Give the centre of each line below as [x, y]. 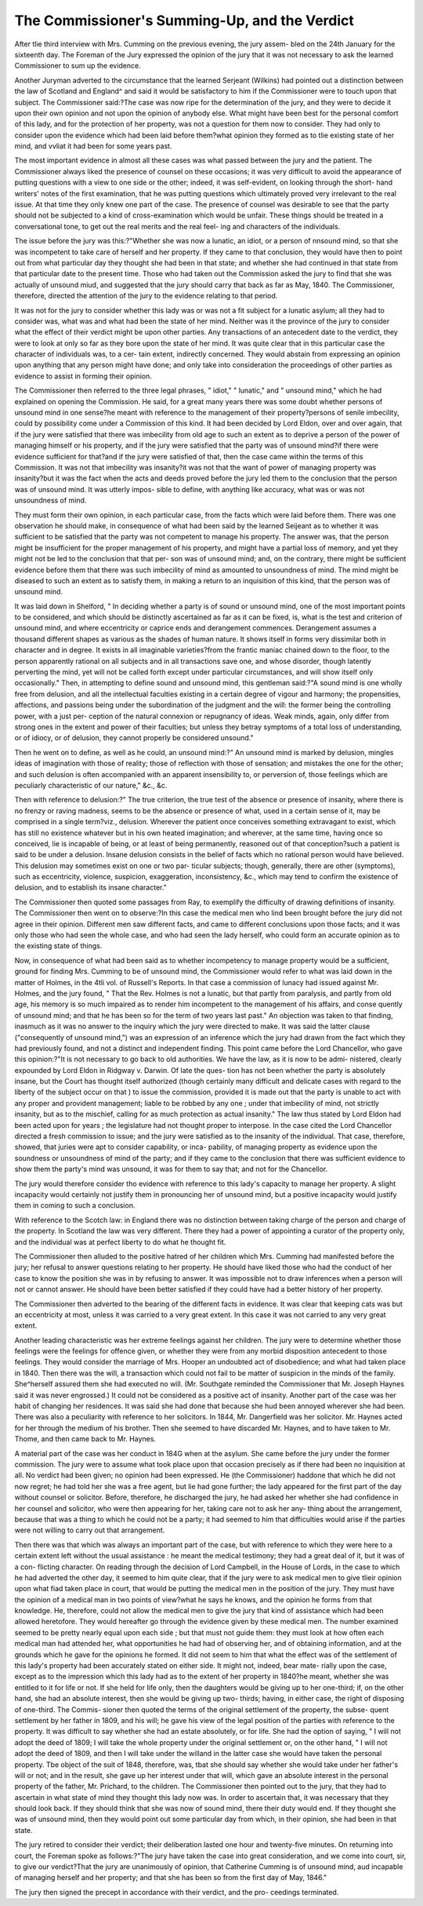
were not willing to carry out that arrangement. [90, 1530]
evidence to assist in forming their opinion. [83, 376]
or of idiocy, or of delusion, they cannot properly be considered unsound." [134, 738]
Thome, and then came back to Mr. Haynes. [85, 1439]
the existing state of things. [58, 946]
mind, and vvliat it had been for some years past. [93, 146]
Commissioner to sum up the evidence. [78, 66]
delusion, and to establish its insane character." [91, 888]
